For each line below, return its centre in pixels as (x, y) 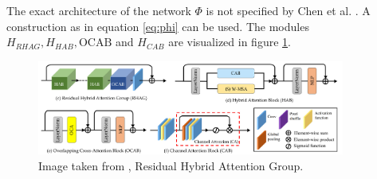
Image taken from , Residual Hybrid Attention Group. (171, 165)
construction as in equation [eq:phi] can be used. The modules (158, 26)
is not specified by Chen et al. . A (288, 10)
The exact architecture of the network (99, 10)
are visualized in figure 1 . (230, 42)
